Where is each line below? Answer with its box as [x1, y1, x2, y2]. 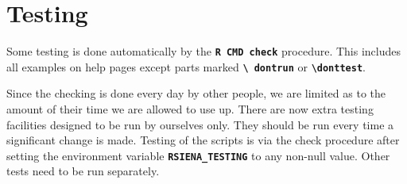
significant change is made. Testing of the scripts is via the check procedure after [6, 132, 400, 148]
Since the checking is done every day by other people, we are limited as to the [6, 85, 386, 102]
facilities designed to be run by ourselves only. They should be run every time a [6, 116, 394, 132]
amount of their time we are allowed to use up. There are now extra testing [6, 101, 374, 117]
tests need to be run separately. [6, 163, 160, 179]
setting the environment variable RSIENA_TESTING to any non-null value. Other [6, 147, 390, 163]
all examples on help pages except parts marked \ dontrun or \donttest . [6, 58, 366, 75]
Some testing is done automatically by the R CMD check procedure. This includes [6, 43, 401, 59]
